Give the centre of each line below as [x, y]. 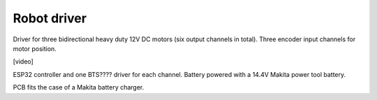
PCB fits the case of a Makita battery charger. [79, 87]
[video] [23, 62]
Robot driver [50, 18]
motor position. [35, 48]
